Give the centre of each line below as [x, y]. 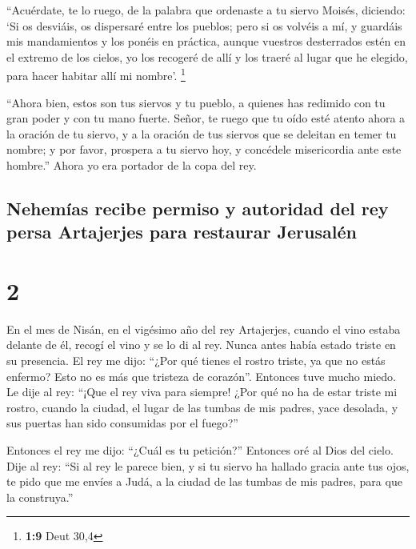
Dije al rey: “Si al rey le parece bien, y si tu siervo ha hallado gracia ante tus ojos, [208, 465]
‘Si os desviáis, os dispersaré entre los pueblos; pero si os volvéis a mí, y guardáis [204, 25]
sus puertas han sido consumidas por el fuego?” [122, 423]
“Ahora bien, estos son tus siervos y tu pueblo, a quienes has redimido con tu [196, 102]
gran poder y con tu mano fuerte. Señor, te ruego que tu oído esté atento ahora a [206, 118]
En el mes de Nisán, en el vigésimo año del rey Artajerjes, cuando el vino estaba [204, 329]
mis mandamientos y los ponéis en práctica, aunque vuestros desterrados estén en [206, 41]
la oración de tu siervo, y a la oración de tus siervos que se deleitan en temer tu [202, 133]
